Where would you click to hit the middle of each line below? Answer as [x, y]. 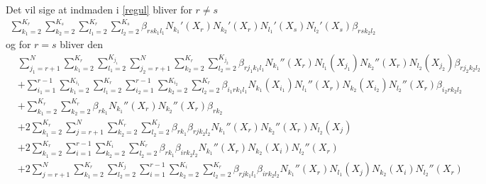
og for [18, 44]
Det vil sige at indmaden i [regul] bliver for [99, 9]
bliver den [82, 44]
